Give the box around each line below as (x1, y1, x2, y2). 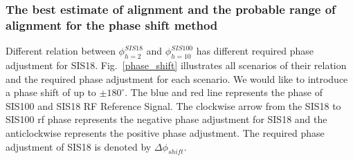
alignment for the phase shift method (6, 16, 218, 33)
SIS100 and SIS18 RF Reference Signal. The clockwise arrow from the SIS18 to (6, 98, 341, 113)
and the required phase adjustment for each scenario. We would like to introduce (6, 71, 348, 86)
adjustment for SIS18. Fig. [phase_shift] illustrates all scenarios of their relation (6, 57, 347, 72)
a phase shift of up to (6, 85, 96, 100)
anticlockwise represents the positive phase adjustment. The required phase (6, 125, 325, 140)
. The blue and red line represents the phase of (125, 85, 323, 100)
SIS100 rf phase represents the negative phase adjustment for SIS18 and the (6, 112, 327, 126)
